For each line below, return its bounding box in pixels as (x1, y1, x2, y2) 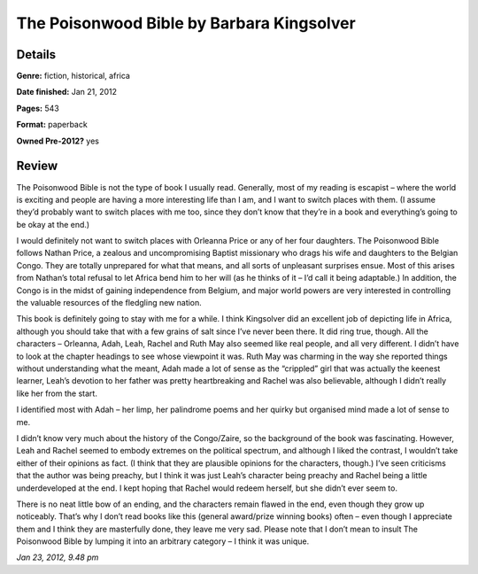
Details (16, 47, 57, 62)
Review (16, 159, 58, 174)
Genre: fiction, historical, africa (16, 71, 130, 81)
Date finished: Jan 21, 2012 (16, 87, 118, 97)
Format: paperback (16, 120, 88, 130)
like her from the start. (16, 388, 97, 399)
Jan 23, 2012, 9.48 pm (16, 552, 99, 562)
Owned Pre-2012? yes (16, 136, 99, 146)
